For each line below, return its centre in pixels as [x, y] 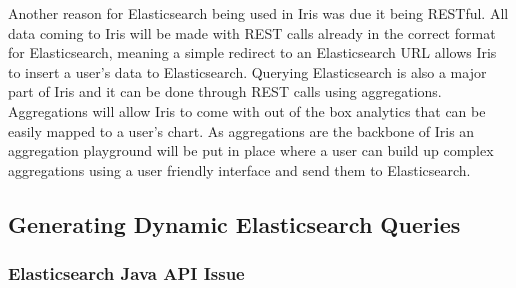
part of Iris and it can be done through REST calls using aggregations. [225, 91]
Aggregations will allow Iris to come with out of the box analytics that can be [247, 110]
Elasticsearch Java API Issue [126, 273]
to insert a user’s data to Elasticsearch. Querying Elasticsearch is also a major [247, 71]
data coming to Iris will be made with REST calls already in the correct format [252, 32]
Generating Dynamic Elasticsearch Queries [234, 223]
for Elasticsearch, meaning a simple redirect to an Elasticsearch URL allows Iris [252, 52]
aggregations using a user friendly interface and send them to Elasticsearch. [239, 169]
